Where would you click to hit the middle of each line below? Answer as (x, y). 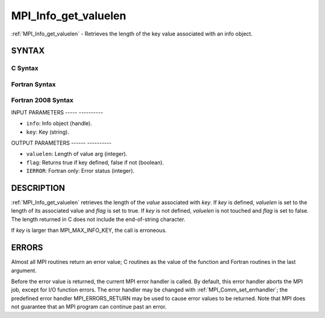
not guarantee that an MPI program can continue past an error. (89, 307)
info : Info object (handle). (59, 123)
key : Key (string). (48, 132)
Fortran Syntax (33, 84)
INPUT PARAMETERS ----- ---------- (57, 112)
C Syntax (25, 68)
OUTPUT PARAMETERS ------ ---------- (61, 143)
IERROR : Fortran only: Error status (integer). (80, 171)
